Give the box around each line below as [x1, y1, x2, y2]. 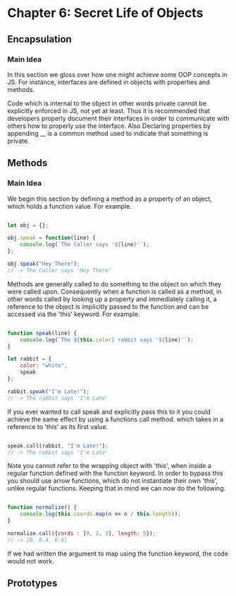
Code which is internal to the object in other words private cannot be [7, 99, 206, 107]
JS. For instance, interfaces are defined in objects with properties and [7, 78, 210, 86]
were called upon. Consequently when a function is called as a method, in [7, 287, 222, 296]
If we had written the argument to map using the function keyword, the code [7, 549, 229, 558]
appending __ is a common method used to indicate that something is [7, 129, 209, 137]
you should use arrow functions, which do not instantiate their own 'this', [7, 477, 218, 485]
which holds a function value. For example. [7, 201, 132, 210]
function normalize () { [7, 504, 77, 511]
